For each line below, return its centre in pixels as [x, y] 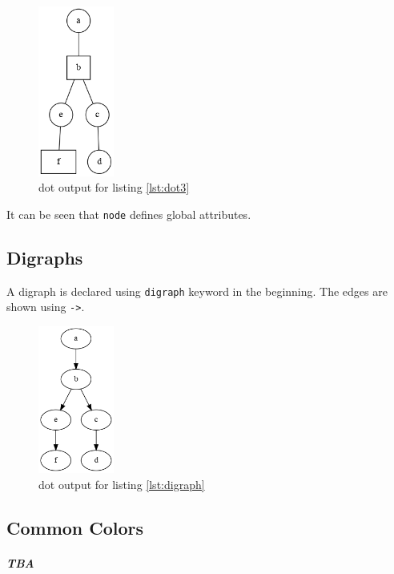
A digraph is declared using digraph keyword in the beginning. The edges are [197, 291]
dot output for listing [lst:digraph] [122, 484]
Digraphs [45, 257]
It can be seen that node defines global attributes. [129, 214]
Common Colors [75, 527]
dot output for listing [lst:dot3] [114, 187]
